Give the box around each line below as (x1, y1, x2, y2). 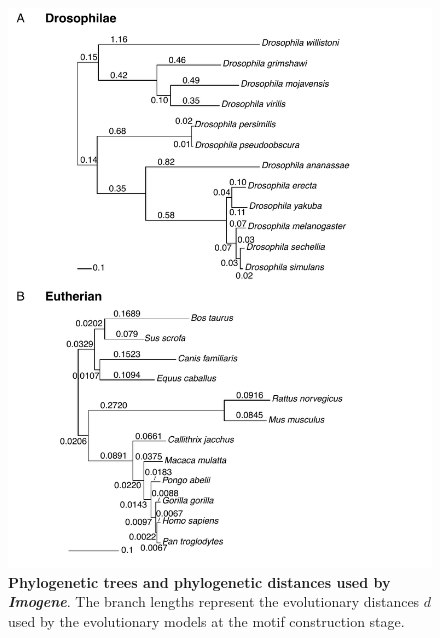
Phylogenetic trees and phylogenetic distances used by (8, 571, 391, 592)
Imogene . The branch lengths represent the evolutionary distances (8, 591, 420, 612)
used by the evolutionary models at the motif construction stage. (8, 611, 405, 631)
